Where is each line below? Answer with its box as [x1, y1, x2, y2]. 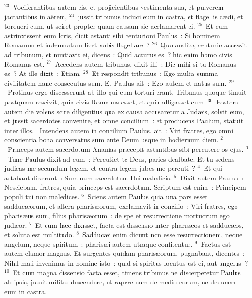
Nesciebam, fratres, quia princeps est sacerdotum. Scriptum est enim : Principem [4, 182, 246, 192]
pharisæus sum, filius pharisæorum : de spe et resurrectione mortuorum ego [4, 210, 230, 221]
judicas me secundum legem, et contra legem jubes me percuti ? [4, 163, 195, 173]
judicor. [4, 220, 27, 230]
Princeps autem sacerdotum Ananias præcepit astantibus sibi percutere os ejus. [7, 144, 244, 154]
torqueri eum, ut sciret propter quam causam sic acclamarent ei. [4, 21, 195, 31]
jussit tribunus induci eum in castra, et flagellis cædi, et [78, 11, 243, 21]
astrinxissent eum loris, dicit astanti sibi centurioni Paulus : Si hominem [4, 30, 220, 40]
